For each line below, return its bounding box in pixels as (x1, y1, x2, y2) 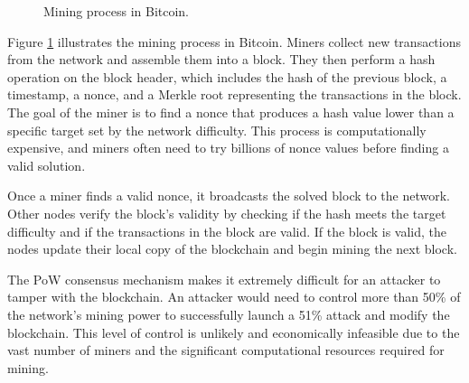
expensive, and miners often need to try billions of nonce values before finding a (7, 138, 449, 157)
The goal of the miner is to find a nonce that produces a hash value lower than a (7, 102, 455, 121)
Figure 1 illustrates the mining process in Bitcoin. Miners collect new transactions (7, 32, 461, 51)
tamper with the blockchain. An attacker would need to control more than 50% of (7, 287, 461, 306)
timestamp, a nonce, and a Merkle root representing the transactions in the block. (7, 85, 462, 104)
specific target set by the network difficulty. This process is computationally (7, 120, 427, 139)
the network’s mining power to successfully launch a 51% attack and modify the (7, 304, 450, 323)
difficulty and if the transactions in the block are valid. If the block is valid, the (7, 221, 447, 240)
